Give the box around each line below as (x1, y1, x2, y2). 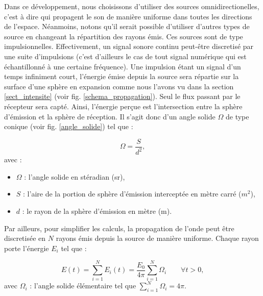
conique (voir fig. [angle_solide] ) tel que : (4, 121, 133, 132)
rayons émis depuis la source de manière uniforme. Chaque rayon (56, 233, 259, 243)
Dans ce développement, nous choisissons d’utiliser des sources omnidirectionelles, (4, 1, 259, 11)
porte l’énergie (4, 242, 49, 253)
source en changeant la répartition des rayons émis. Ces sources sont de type (4, 31, 243, 41)
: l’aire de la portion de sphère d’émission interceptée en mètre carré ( (23, 188, 242, 199)
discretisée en (4, 233, 46, 243)
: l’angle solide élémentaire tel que (30, 280, 136, 291)
